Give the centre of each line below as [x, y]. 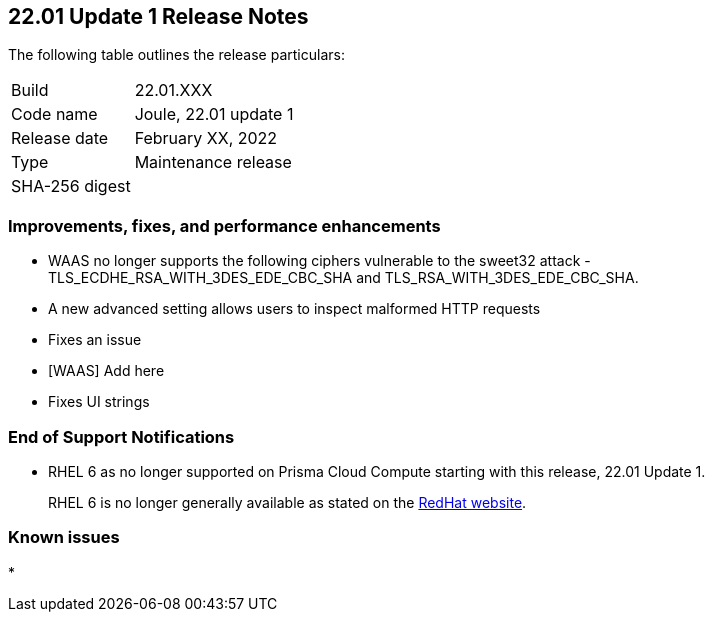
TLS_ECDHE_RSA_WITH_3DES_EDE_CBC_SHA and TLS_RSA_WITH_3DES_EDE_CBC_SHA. [343, 278]
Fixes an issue [95, 340]
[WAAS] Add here [106, 371]
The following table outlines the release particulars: [176, 55]
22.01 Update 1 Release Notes [158, 16]
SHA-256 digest [71, 186]
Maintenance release [213, 162]
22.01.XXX [173, 90]
